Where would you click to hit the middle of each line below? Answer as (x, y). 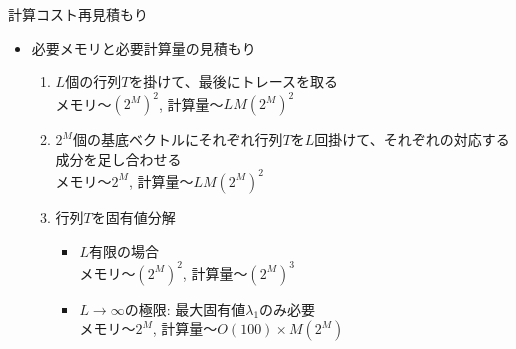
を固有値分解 (133, 216)
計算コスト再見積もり (78, 14)
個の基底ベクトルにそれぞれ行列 (177, 139)
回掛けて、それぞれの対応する (412, 139)
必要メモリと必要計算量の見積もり (143, 47)
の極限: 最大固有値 (185, 308)
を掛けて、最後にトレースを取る (233, 81)
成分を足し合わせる (118, 158)
